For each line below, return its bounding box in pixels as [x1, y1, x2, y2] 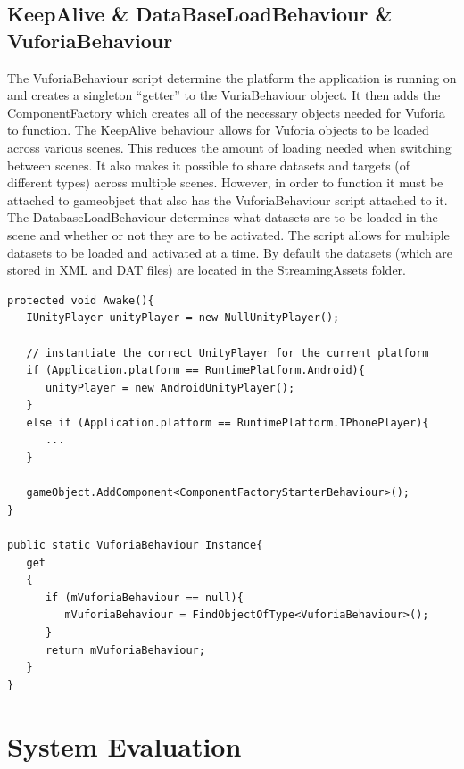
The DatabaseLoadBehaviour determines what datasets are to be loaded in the [7, 208, 438, 227]
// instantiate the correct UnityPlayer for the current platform [26, 346, 429, 360]
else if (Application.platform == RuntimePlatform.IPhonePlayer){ [26, 416, 429, 429]
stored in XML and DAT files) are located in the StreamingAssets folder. [7, 260, 406, 279]
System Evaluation [7, 727, 242, 764]
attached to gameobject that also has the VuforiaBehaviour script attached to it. [7, 190, 448, 209]
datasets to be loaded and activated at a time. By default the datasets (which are [7, 243, 453, 261]
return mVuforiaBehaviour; [45, 643, 205, 657]
